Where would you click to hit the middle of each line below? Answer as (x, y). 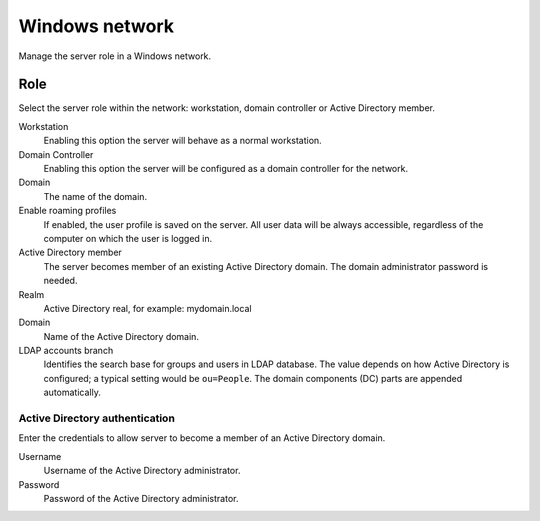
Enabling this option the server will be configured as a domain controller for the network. (226, 169)
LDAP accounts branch (66, 351)
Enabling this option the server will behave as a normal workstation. (182, 141)
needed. (60, 281)
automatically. (72, 392)
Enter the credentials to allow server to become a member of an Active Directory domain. (202, 438)
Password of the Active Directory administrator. (141, 498)
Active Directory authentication (96, 418)
